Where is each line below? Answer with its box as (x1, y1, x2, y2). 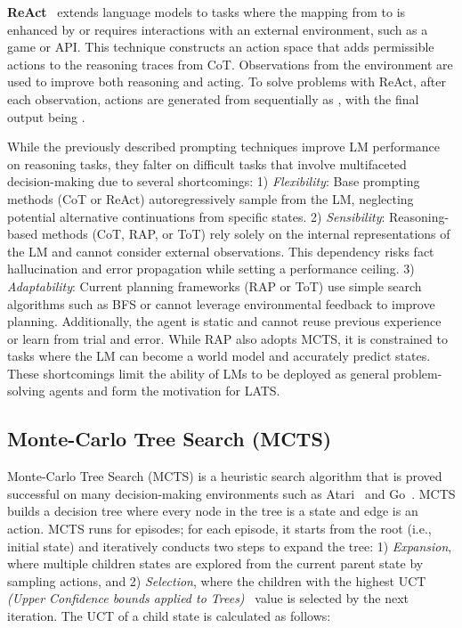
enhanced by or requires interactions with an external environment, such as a (7, 20, 428, 38)
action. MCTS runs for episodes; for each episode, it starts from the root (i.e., (7, 519, 432, 538)
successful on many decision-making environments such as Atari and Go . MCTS (7, 484, 456, 502)
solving (7, 381, 45, 400)
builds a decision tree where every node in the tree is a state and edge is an (7, 502, 418, 520)
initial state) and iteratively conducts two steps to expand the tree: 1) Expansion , (7, 536, 452, 555)
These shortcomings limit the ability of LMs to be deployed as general (7, 363, 390, 382)
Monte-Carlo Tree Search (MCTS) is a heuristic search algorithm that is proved (7, 467, 442, 485)
